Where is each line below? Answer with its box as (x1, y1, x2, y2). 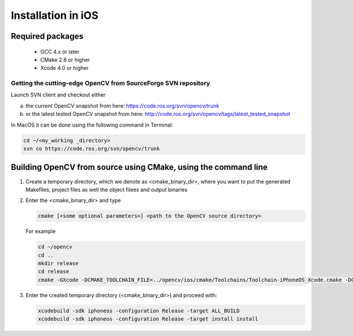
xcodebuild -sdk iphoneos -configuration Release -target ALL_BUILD (38, 307, 240, 314)
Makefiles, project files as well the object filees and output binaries (25, 186, 188, 193)
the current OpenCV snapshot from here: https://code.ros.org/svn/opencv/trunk (25, 102, 219, 109)
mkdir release (38, 260, 79, 267)
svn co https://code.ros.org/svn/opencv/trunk (23, 145, 160, 152)
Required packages (11, 31, 84, 41)
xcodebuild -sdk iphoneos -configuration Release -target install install (38, 315, 259, 322)
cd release (38, 268, 69, 275)
